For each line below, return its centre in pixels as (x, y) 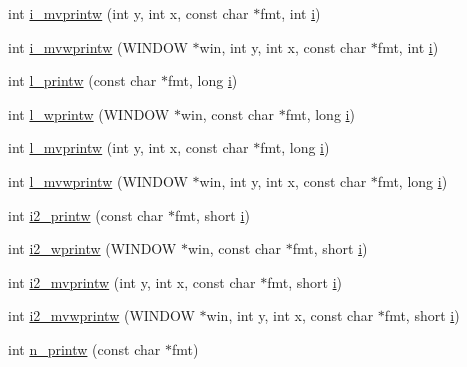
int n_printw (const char (84, 348)
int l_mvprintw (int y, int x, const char (128, 147)
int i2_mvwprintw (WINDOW (101, 315)
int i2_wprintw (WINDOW (92, 248)
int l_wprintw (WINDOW (89, 113)
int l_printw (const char (82, 80)
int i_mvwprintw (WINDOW (98, 46)
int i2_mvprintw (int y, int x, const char (132, 281)
